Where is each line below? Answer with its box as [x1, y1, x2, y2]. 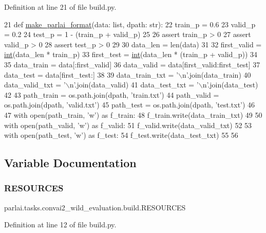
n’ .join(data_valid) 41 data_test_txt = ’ [69, 79, 199, 90]
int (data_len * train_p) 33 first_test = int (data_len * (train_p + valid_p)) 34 [4, 49, 258, 60]
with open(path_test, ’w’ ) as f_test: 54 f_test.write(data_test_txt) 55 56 [4, 130, 238, 140]
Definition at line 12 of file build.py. [4, 219, 117, 230]
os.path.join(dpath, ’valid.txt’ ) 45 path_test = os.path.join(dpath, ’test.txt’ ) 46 [4, 99, 255, 110]
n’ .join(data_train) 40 [182, 69, 251, 80]
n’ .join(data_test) [202, 79, 258, 90]
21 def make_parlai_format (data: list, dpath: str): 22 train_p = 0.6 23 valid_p [4, 19, 256, 29]
